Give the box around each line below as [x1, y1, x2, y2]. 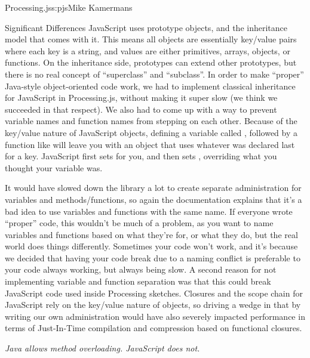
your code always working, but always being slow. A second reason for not [5, 263, 277, 276]
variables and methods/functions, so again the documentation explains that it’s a [5, 193, 302, 205]
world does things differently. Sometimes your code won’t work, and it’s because [5, 240, 298, 252]
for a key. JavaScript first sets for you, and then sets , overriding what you [5, 150, 277, 162]
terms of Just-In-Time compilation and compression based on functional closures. [5, 322, 302, 334]
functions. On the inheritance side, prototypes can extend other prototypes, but [5, 56, 297, 69]
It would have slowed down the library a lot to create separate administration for [5, 181, 302, 194]
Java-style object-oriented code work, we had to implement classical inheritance [5, 79, 296, 92]
